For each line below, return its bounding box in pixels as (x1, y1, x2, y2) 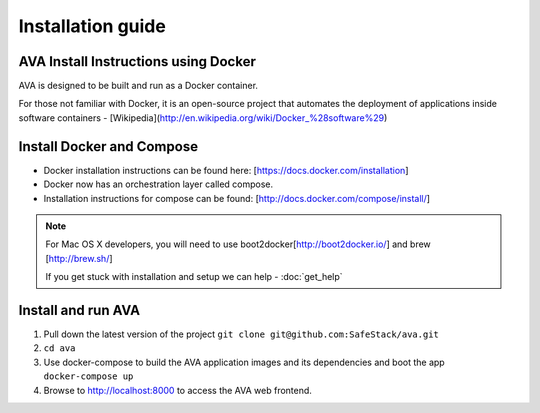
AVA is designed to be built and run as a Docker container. (18, 80, 259, 92)
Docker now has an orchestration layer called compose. (43, 178, 274, 190)
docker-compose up (43, 371, 134, 382)
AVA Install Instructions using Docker (18, 53, 257, 70)
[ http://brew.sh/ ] (45, 252, 114, 264)
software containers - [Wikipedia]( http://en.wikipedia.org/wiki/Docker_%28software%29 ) (18, 111, 388, 124)
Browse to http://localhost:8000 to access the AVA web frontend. (43, 384, 312, 396)
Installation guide (18, 15, 167, 37)
